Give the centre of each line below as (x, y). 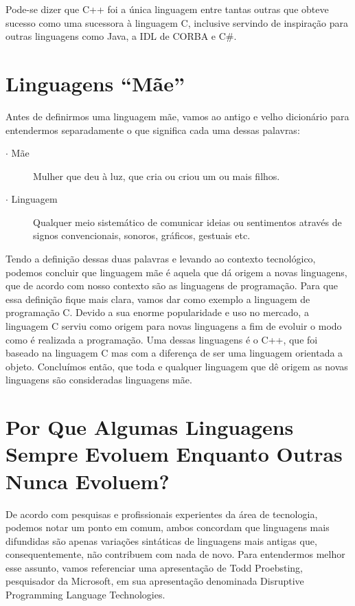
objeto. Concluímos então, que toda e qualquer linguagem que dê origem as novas (177, 366)
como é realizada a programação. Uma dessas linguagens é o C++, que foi (162, 339)
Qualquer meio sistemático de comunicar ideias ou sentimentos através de (187, 222)
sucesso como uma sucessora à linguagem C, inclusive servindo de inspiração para (177, 22)
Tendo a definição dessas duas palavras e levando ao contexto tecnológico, (161, 259)
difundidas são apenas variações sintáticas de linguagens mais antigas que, (161, 540)
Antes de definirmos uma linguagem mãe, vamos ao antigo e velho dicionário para (177, 116)
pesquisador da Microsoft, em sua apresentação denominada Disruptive (155, 581)
